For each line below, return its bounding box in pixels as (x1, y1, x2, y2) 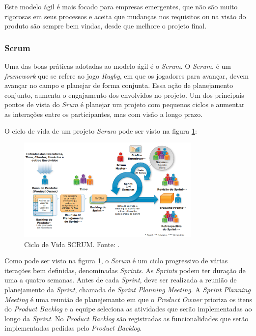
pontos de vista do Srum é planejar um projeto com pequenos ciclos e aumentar (4, 99, 245, 110)
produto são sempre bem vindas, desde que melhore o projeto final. (4, 21, 207, 31)
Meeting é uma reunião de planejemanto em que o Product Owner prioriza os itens (4, 294, 252, 304)
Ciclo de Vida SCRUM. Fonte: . (24, 239, 120, 249)
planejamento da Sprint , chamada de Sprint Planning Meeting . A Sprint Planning (4, 284, 251, 294)
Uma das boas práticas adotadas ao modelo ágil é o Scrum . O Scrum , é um (4, 61, 231, 71)
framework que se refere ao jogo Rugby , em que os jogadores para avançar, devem (4, 70, 249, 81)
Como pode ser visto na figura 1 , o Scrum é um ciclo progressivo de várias (4, 255, 228, 266)
